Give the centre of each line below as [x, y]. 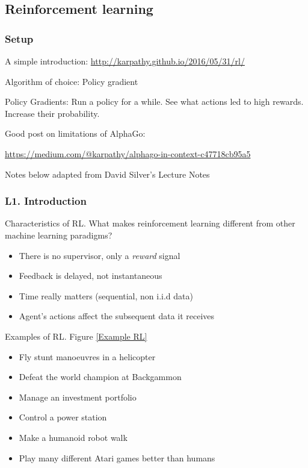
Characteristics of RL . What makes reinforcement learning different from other [150, 223]
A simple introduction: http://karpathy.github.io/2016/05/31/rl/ [125, 61]
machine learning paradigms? [59, 235]
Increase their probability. [52, 113]
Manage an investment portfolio [78, 397]
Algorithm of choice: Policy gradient [72, 81]
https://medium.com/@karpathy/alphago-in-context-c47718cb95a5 [128, 153]
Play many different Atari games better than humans [117, 457]
